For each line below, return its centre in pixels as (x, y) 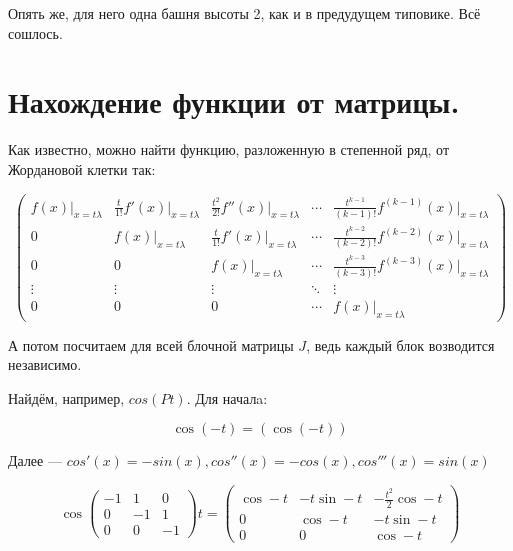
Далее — (35, 460)
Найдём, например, (66, 397)
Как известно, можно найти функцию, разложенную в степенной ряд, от (229, 149)
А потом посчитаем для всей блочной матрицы (151, 344)
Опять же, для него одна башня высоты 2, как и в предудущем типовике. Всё (244, 13)
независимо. (45, 364)
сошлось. (35, 32)
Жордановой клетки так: (82, 168)
